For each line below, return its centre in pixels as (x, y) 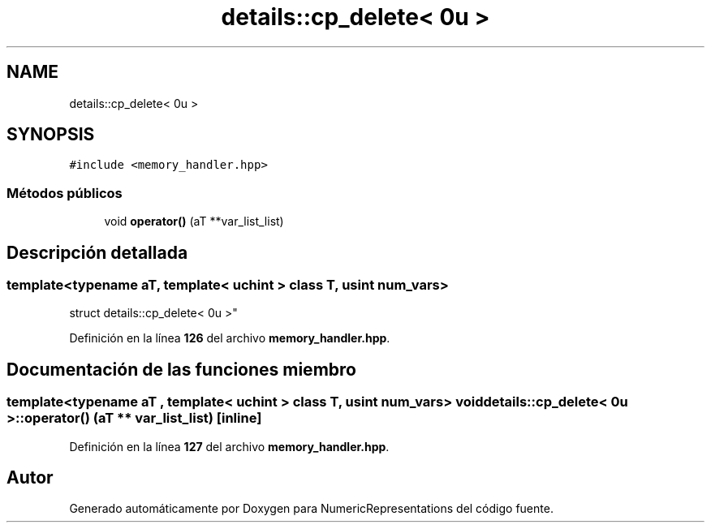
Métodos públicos (65, 193)
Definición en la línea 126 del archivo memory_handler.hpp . (230, 338)
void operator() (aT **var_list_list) (194, 221)
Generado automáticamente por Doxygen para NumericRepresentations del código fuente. (311, 509)
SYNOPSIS (51, 135)
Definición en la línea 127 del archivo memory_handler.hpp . (229, 446)
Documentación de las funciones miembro (181, 369)
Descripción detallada (97, 252)
